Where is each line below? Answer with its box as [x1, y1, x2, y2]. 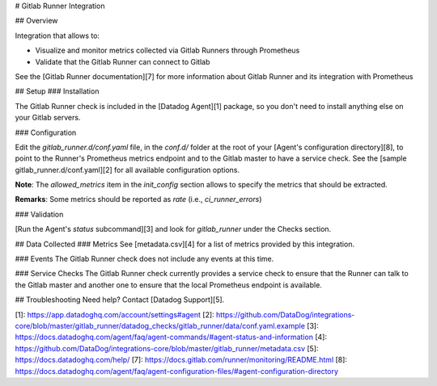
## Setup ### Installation [15, 86, 100, 96]
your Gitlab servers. [15, 113, 81, 123]
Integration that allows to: [15, 31, 100, 40]
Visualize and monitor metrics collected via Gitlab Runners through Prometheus [35, 45, 300, 56]
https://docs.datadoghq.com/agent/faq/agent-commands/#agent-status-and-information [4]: [15, 332, 328, 342]
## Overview [15, 16, 58, 26]
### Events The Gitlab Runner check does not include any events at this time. [15, 254, 274, 264]
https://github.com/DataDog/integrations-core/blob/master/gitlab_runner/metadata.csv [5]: [15, 343, 319, 353]
